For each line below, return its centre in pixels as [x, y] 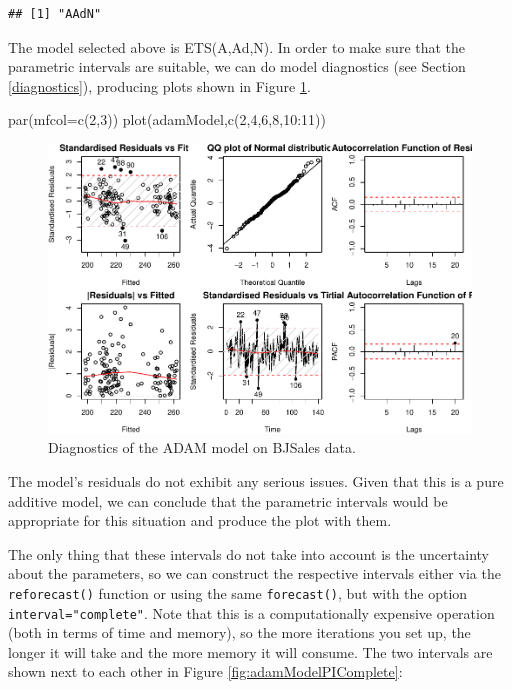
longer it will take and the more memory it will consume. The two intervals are [250, 651]
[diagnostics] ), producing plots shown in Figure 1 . [159, 85]
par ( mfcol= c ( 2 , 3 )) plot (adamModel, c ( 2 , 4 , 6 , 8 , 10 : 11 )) [167, 119]
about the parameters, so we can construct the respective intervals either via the [254, 573]
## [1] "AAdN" [55, 14]
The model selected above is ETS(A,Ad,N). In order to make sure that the [237, 46]
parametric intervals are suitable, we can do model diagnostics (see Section [237, 66]
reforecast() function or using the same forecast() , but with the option [238, 592]
